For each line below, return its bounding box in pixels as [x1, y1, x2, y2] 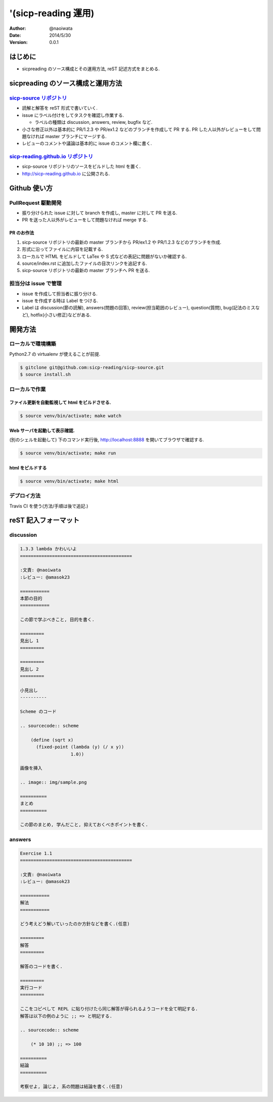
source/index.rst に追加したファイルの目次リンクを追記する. [22, 260, 148, 266]
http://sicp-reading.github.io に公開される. [22, 170, 110, 176]
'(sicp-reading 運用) [9, 8, 95, 19]
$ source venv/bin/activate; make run [20, 450, 116, 456]
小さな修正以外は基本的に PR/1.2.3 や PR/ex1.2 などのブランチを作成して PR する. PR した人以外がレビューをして [22, 126, 256, 132]
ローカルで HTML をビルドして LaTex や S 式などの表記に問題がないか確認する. [22, 253, 187, 259]
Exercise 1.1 [20, 850, 53, 856]
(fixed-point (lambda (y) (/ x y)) [36, 744, 124, 750]
